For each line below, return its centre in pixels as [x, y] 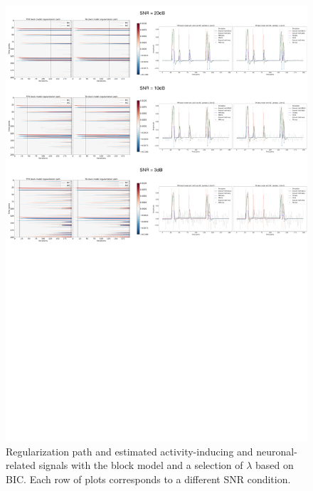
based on [275, 465]
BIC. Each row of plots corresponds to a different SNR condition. [148, 479]
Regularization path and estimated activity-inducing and [129, 451]
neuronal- [277, 451]
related [21, 465]
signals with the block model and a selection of [141, 465]
